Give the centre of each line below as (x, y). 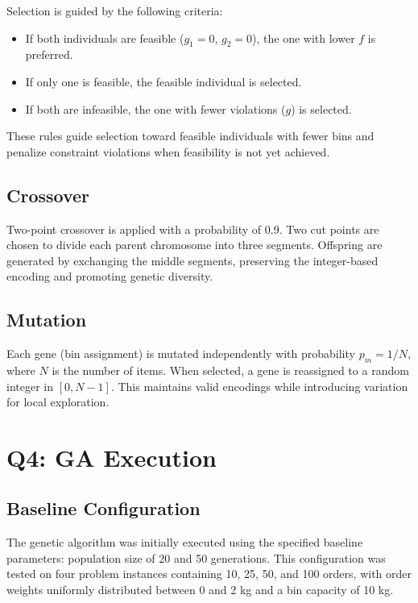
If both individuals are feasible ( (105, 37)
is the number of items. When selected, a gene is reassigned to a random (230, 370)
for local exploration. (58, 402)
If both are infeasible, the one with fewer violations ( (155, 108)
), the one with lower (304, 37)
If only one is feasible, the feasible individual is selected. (163, 81)
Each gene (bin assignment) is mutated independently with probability (181, 353)
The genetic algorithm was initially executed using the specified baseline (185, 542)
